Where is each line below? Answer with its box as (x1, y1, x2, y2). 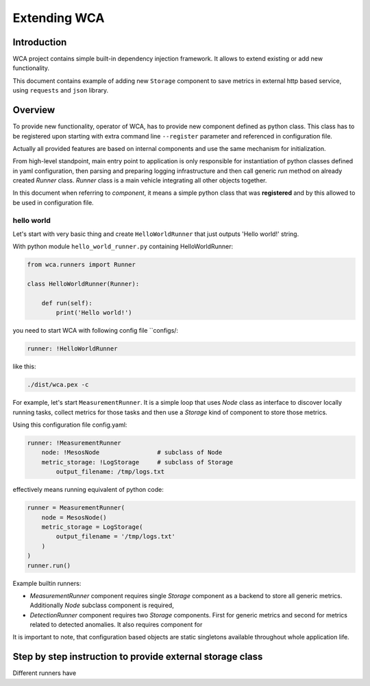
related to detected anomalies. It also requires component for (29, 621, 203, 629)
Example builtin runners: (12, 579, 82, 587)
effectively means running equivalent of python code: (12, 486, 164, 494)
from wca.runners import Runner (27, 261, 136, 269)
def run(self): (41, 299, 92, 307)
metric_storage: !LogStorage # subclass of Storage (41, 458, 234, 466)
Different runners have (12, 669, 77, 677)
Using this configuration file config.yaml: (12, 421, 127, 429)
